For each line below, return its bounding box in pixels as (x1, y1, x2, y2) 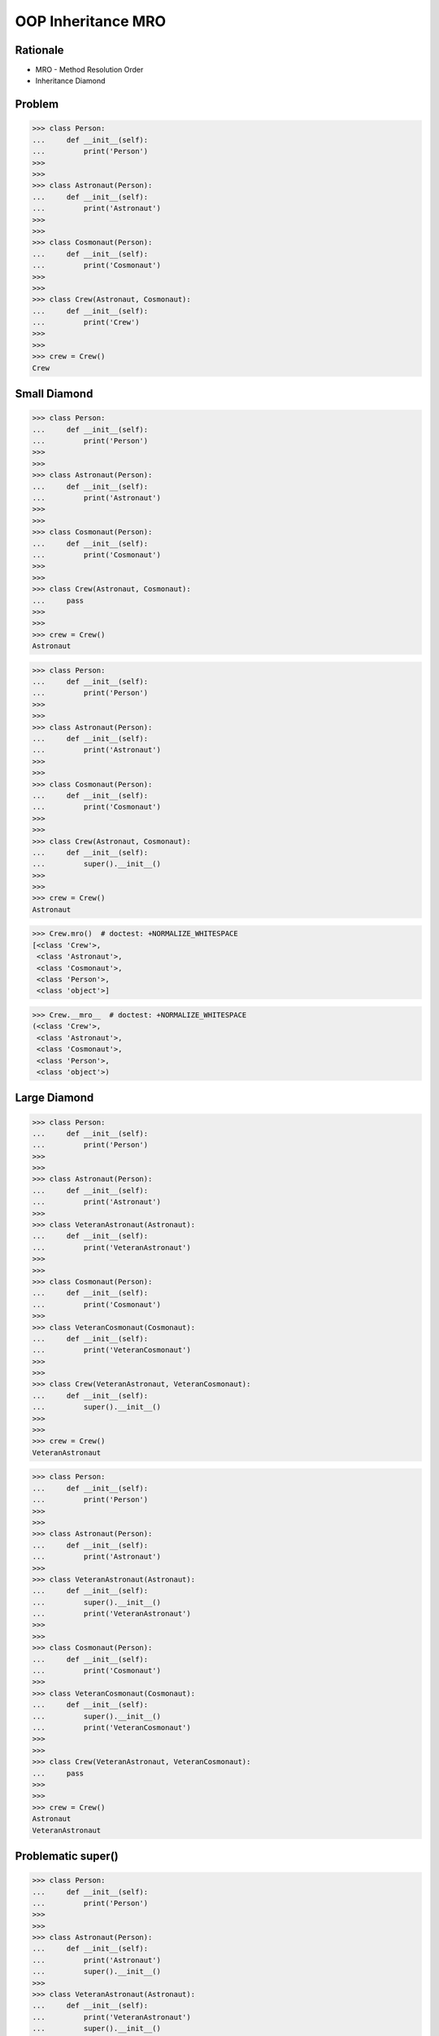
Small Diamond (15, 387, 93, 401)
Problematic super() (15, 1849, 119, 1863)
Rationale (15, 43, 64, 57)
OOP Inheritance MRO (15, 12, 167, 30)
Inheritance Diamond (35, 76, 106, 86)
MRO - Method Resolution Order (35, 65, 144, 75)
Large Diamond (15, 1091, 94, 1105)
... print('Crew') (32, 318, 140, 327)
